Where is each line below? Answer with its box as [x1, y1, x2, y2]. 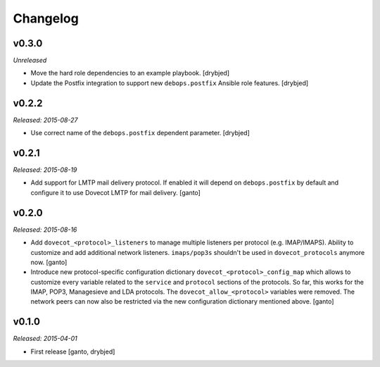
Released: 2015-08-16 [13, 225, 77, 234]
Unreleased [13, 56, 47, 65]
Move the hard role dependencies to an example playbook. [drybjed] [30, 69, 230, 77]
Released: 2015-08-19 [13, 166, 77, 174]
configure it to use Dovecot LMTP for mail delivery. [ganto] [30, 188, 201, 197]
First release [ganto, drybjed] [30, 347, 115, 356]
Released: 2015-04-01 [13, 335, 77, 343]
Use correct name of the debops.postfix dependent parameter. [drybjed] [30, 129, 250, 137]
